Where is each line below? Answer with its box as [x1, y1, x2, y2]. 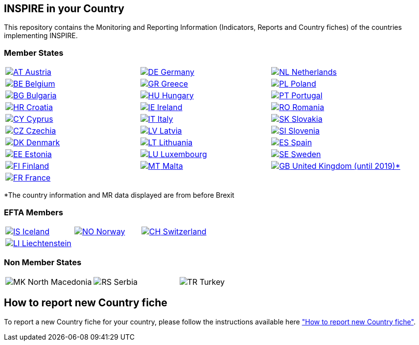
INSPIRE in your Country [4, 2, 124, 15]
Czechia [26, 126, 56, 136]
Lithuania [159, 138, 193, 148]
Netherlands [291, 67, 337, 77]
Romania [292, 102, 325, 113]
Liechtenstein [22, 238, 71, 248]
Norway [96, 226, 125, 236]
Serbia [114, 276, 138, 287]
